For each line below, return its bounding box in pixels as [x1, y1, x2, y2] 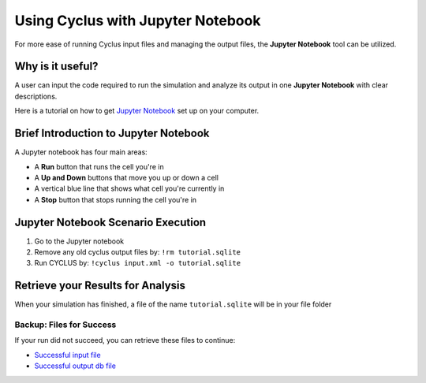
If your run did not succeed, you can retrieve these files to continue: [14, 336, 236, 345]
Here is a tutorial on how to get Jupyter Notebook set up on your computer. [14, 106, 260, 116]
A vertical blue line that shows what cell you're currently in [34, 184, 225, 193]
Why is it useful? [14, 60, 99, 73]
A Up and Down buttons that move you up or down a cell [34, 173, 219, 182]
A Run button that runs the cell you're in [34, 162, 165, 171]
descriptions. [14, 91, 58, 101]
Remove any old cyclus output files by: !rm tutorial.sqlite [34, 247, 241, 256]
